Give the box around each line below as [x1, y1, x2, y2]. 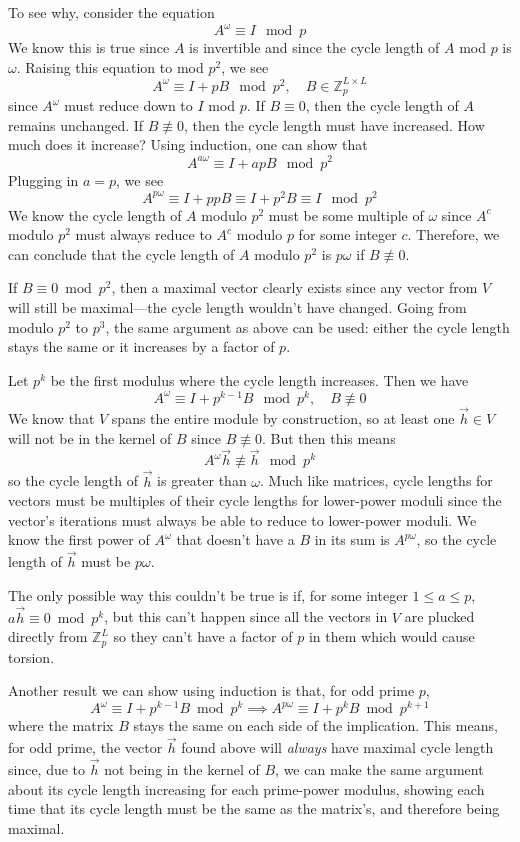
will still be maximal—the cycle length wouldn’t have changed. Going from [8, 296, 467, 317]
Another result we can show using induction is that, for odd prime [8, 680, 415, 701]
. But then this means [261, 427, 396, 448]
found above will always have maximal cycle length [181, 737, 494, 758]
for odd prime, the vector [8, 737, 163, 758]
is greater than [157, 470, 247, 491]
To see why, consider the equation [8, 2, 215, 22]
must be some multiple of [268, 204, 424, 225]
